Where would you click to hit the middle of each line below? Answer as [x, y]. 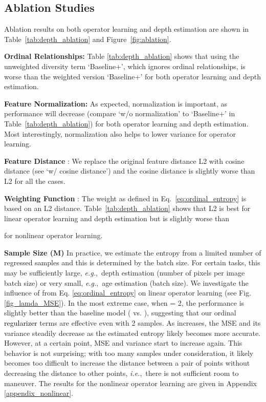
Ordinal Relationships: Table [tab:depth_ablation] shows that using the [122, 56]
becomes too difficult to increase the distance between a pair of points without [127, 363]
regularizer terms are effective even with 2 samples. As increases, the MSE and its [132, 323]
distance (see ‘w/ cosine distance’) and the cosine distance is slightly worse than [130, 171]
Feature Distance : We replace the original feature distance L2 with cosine [124, 161]
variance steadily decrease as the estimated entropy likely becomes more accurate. [132, 333]
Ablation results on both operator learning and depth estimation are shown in [127, 29]
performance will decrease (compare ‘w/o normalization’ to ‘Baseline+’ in [120, 113]
